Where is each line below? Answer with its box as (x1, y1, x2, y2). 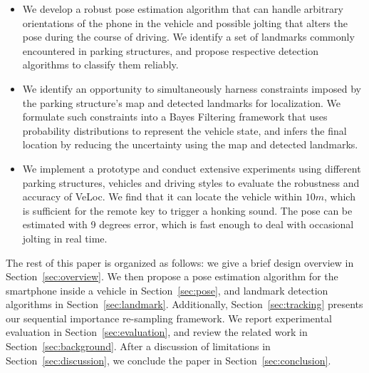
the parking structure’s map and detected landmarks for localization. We (22, 95, 341, 110)
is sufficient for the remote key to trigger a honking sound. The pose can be (22, 203, 353, 218)
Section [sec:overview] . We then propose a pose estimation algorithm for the (6, 269, 338, 284)
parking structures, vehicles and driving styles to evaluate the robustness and (22, 175, 360, 190)
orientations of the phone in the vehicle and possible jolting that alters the (22, 15, 348, 30)
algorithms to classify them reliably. (22, 57, 179, 72)
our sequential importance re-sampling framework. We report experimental (6, 310, 332, 325)
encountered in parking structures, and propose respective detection (22, 43, 318, 58)
